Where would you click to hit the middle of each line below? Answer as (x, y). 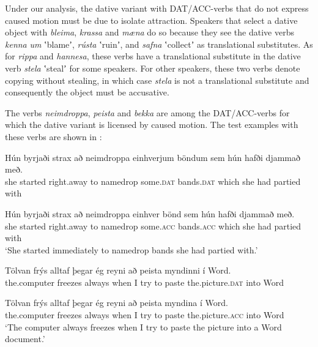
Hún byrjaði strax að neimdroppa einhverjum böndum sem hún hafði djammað (153, 157)
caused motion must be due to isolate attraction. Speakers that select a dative (151, 20)
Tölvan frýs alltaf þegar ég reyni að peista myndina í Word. (116, 303)
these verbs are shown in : (54, 136)
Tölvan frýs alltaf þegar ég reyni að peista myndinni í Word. (118, 270)
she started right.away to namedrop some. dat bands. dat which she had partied (153, 181)
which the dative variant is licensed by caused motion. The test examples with (152, 125)
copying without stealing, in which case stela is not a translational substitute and (157, 80)
